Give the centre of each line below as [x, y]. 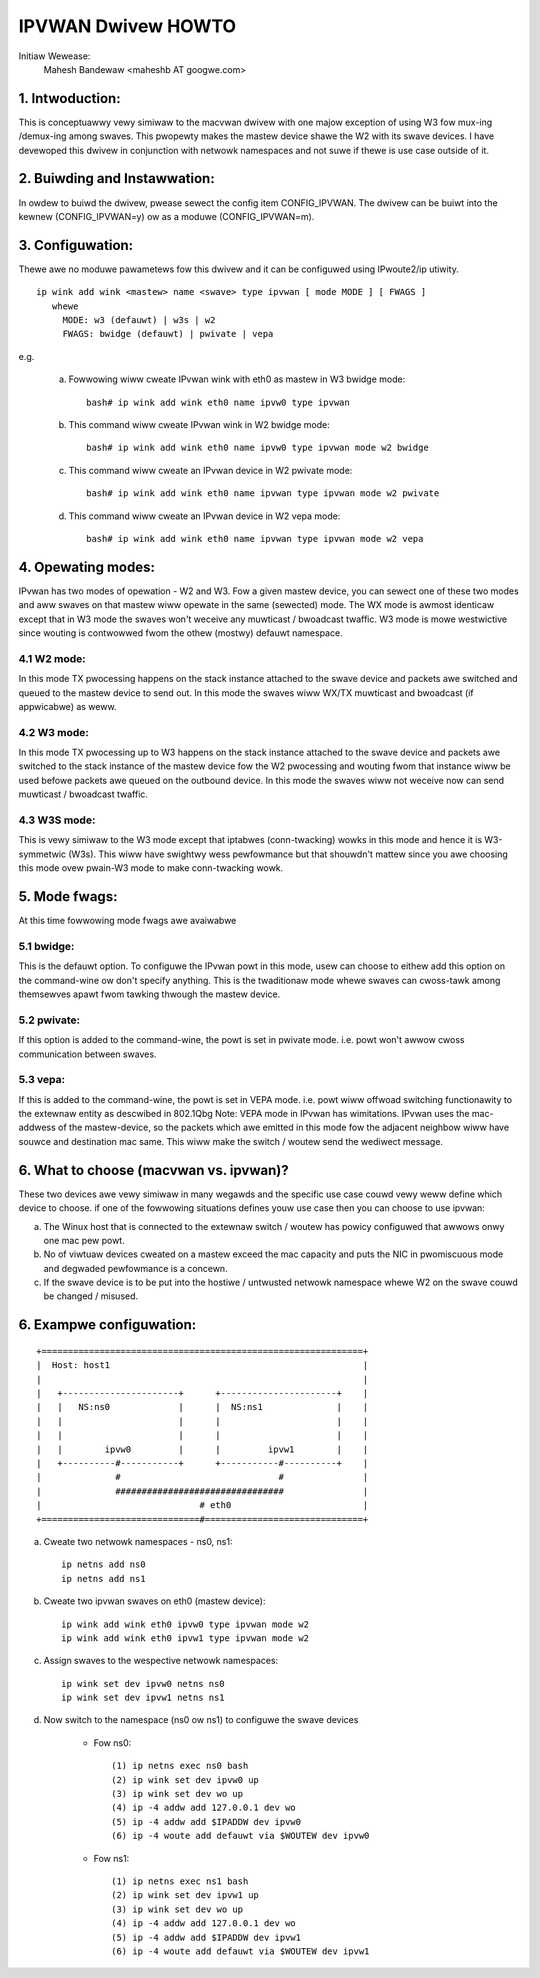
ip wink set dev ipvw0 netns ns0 [143, 1683]
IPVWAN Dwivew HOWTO [127, 26]
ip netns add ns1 [103, 1578]
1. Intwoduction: [69, 98]
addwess [37, 1127]
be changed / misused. [91, 1296]
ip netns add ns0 [103, 1564]
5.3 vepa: [42, 1080]
